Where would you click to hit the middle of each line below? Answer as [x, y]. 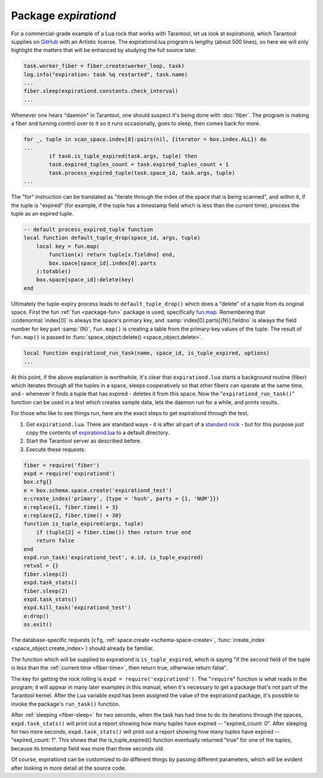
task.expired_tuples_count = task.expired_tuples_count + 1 [139, 164]
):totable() [54, 271]
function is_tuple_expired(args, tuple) [83, 524]
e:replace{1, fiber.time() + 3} [71, 507]
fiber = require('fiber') [62, 465]
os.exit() [38, 625]
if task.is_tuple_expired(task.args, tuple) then [123, 156]
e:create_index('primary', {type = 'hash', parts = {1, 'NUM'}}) [121, 499]
